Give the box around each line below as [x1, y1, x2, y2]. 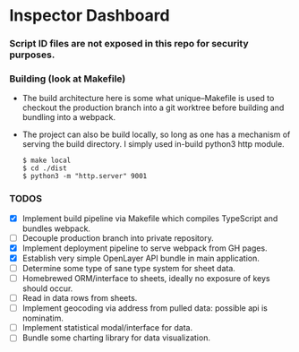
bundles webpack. [21, 223, 91, 234]
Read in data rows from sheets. [21, 293, 138, 304]
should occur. [21, 283, 73, 294]
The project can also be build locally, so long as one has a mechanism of [21, 129, 291, 140]
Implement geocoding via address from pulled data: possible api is [21, 303, 269, 313]
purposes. [9, 48, 56, 61]
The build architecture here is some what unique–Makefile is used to [21, 93, 275, 104]
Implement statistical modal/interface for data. [21, 322, 193, 333]
